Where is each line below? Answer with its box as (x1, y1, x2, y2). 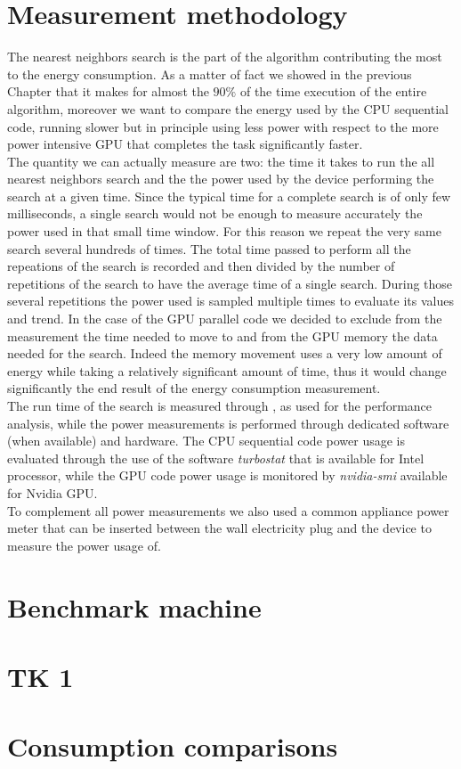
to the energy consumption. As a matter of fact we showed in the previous (7, 64, 412, 83)
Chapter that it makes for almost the (7, 82, 209, 101)
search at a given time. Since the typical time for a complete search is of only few (7, 186, 451, 205)
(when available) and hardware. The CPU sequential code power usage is (7, 431, 405, 450)
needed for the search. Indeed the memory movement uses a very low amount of (7, 344, 442, 363)
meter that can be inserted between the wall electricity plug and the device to (7, 519, 432, 537)
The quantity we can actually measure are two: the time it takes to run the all (7, 151, 435, 170)
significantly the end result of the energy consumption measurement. (7, 379, 381, 397)
